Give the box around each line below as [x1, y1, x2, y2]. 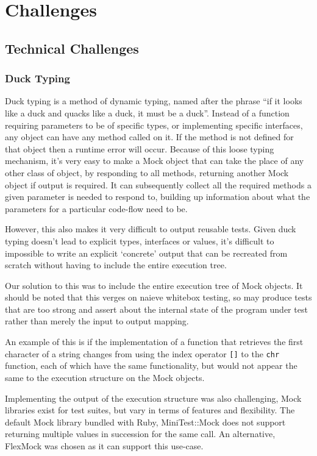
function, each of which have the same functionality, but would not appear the [5, 359, 297, 372]
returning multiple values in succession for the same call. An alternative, [5, 427, 276, 440]
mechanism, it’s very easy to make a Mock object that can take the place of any [5, 154, 304, 167]
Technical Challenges [5, 38, 139, 57]
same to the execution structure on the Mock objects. [5, 371, 205, 383]
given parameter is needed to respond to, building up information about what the [5, 190, 310, 203]
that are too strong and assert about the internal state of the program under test [5, 302, 308, 315]
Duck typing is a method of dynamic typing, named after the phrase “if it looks [5, 94, 302, 107]
